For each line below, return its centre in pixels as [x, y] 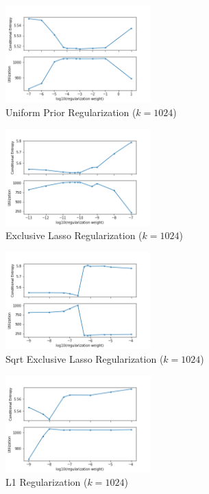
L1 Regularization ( [47, 482]
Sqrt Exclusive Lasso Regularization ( [85, 358]
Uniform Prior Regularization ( [71, 112]
